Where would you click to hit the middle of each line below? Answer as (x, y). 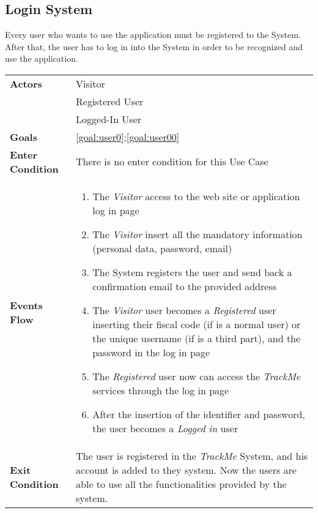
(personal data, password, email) (162, 248)
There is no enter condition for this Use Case (172, 162)
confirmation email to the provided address (184, 286)
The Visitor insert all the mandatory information (198, 234)
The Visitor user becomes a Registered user (184, 310)
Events (26, 305)
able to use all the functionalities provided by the (181, 484)
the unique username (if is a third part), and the (197, 338)
